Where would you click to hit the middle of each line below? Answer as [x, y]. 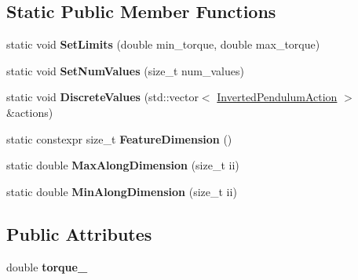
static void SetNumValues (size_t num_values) [125, 70]
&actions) [30, 112]
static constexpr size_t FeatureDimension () [119, 138]
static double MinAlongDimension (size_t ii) [122, 191]
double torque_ [47, 266]
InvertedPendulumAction [277, 97]
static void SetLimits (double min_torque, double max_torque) [163, 44]
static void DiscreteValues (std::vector [102, 97]
